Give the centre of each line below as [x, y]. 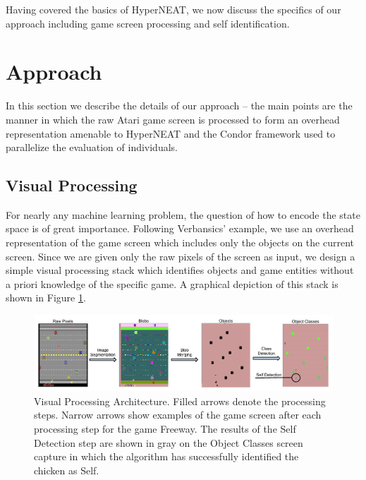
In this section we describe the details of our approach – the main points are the [179, 106]
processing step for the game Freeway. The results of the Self [165, 428]
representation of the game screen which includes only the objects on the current [180, 242]
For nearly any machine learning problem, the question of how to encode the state [183, 214]
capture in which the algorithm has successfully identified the [166, 456]
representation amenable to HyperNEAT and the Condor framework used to [171, 133]
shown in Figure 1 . [46, 298]
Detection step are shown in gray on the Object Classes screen [169, 442]
